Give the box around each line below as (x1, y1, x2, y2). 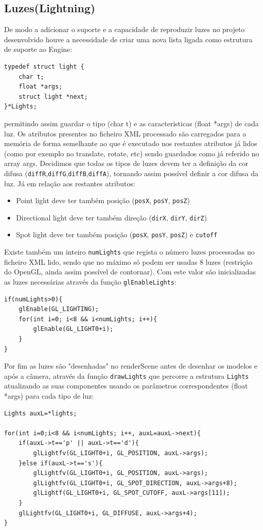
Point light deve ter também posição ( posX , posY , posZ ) (16, 195, 190, 206)
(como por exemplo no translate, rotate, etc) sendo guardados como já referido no (4, 148, 259, 158)
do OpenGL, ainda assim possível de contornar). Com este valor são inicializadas (4, 266, 256, 277)
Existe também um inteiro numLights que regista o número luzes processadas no (4, 246, 255, 257)
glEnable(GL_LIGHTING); (18, 305, 99, 313)
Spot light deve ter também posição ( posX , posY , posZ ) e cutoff (16, 229, 218, 240)
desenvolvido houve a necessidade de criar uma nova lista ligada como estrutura (4, 34, 253, 44)
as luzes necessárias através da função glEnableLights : (4, 276, 177, 287)
